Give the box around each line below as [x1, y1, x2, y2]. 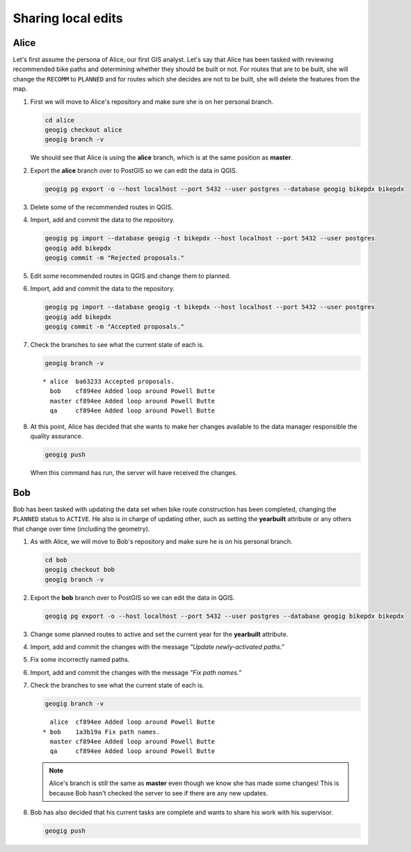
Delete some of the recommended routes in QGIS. [30, 203, 173, 211]
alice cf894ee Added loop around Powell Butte [49, 718, 216, 726]
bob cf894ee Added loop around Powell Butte [49, 387, 216, 395]
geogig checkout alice [45, 126, 122, 134]
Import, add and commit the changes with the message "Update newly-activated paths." [30, 643, 284, 651]
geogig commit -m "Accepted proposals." [45, 323, 184, 331]
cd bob [45, 556, 67, 564]
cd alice [45, 116, 75, 124]
